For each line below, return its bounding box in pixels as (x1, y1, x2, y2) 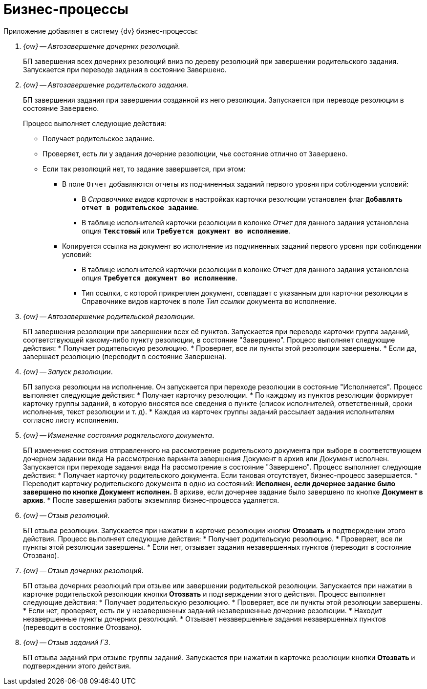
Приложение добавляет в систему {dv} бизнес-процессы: (3, 26, 198, 35)
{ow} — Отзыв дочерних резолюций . (23, 566, 144, 575)
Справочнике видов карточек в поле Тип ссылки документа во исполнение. (82, 297, 337, 305)
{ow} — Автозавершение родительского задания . (23, 80, 188, 89)
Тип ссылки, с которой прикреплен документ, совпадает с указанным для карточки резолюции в (82, 288, 408, 297)
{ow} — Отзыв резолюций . (23, 511, 110, 519)
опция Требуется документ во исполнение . (82, 273, 237, 282)
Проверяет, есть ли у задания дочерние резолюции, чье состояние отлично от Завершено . (43, 149, 348, 158)
